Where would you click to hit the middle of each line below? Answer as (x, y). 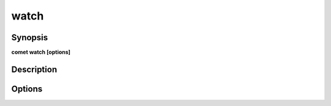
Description (34, 69)
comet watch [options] (41, 52)
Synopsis (30, 37)
